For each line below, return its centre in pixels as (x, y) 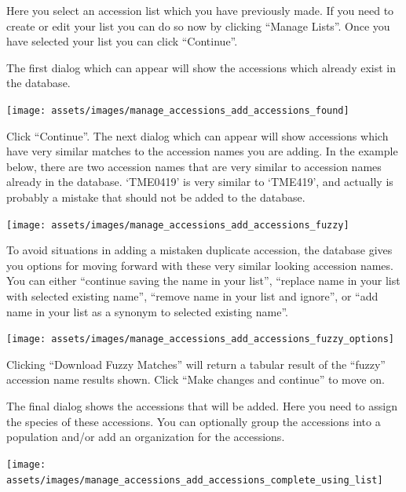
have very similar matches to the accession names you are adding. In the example (202, 151)
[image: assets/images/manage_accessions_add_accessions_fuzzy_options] (200, 339)
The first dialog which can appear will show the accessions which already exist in (201, 67)
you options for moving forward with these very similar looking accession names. (200, 265)
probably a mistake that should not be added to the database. (156, 197)
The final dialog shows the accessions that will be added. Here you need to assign (202, 406)
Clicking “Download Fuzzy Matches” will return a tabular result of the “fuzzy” (196, 364)
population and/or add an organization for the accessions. (146, 437)
